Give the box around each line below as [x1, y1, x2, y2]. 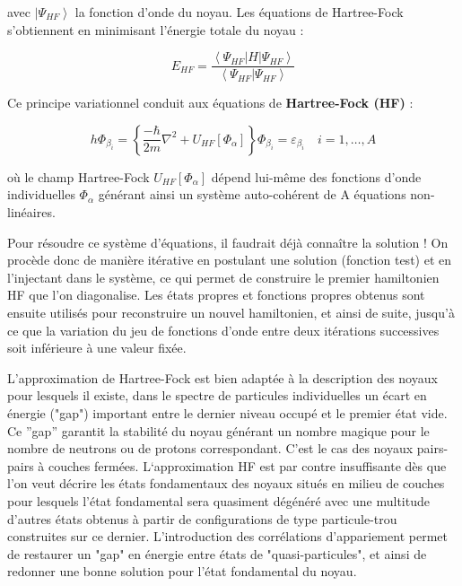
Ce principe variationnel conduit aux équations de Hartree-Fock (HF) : [7, 93, 414, 112]
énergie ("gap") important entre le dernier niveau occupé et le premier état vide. [7, 403, 448, 422]
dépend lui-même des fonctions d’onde [211, 167, 422, 186]
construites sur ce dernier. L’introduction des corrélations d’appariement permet [7, 527, 448, 546]
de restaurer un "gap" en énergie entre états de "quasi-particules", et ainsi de [7, 544, 427, 563]
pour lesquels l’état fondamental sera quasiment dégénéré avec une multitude [7, 491, 430, 510]
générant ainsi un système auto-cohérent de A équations [98, 185, 406, 204]
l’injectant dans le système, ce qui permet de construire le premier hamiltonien [7, 267, 440, 286]
